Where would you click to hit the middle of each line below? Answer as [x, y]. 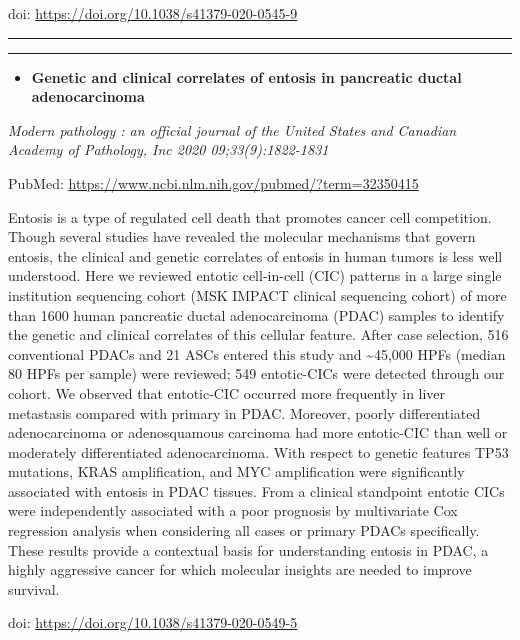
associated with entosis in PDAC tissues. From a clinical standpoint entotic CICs [256, 490]
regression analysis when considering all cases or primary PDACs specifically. [244, 530]
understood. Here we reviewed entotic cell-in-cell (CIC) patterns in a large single [255, 275]
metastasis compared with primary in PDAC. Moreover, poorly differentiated [244, 412]
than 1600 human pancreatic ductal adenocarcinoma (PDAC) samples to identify [256, 314]
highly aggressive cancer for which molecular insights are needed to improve [240, 569]
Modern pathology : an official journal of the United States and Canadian [232, 129]
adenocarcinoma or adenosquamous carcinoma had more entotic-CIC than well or [258, 432]
